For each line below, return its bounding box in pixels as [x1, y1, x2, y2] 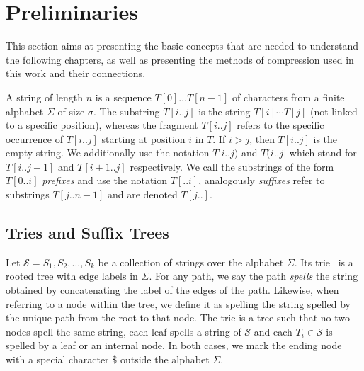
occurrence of [6, 131, 63, 146]
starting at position [101, 131, 186, 146]
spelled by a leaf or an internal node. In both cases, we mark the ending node [6, 338, 342, 353]
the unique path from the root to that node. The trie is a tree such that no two [6, 310, 351, 325]
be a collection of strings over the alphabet [98, 254, 284, 269]
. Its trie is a [294, 254, 353, 269]
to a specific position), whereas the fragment [6, 118, 198, 132]
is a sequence [95, 89, 152, 104]
